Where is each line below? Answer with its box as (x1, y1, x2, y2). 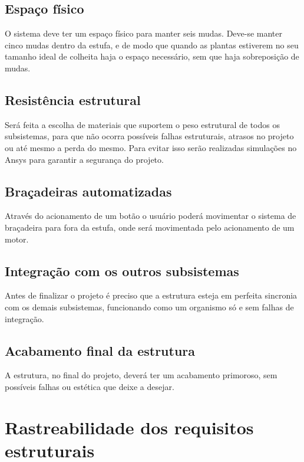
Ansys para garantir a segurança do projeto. (5, 153, 164, 165)
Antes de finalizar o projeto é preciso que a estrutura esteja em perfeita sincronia (5, 289, 298, 302)
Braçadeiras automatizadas (5, 182, 172, 200)
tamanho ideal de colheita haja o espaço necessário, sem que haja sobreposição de (5, 50, 299, 63)
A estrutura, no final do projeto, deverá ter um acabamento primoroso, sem (5, 369, 277, 381)
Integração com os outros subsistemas (5, 261, 239, 280)
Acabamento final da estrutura (5, 341, 196, 359)
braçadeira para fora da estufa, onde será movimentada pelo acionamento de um (5, 221, 295, 233)
